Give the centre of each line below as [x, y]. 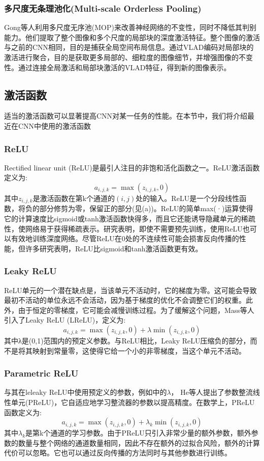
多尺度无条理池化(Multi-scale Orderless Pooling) [103, 8]
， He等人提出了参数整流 [212, 392]
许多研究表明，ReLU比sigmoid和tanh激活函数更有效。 [114, 248]
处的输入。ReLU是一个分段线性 [188, 198]
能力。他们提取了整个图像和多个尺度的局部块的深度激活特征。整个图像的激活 [132, 37]
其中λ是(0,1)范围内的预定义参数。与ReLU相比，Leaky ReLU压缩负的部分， [127, 340]
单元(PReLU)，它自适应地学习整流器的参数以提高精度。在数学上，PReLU [133, 402]
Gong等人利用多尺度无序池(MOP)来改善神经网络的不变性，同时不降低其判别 [130, 27]
